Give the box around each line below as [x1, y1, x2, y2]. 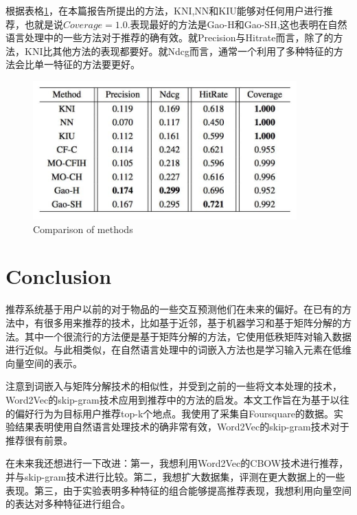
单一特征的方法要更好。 [34, 57, 140, 72]
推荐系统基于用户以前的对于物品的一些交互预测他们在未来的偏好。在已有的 [5, 302, 342, 316]
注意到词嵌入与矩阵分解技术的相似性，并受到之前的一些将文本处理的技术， [5, 379, 342, 393]
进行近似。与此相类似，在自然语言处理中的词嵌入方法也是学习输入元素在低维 [5, 342, 352, 357]
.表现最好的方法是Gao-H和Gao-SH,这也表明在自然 [127, 17, 347, 31]
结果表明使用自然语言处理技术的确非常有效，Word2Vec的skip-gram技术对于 [14, 419, 349, 434]
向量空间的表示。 [5, 355, 82, 370]
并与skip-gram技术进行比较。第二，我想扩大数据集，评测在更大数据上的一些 [5, 469, 345, 483]
